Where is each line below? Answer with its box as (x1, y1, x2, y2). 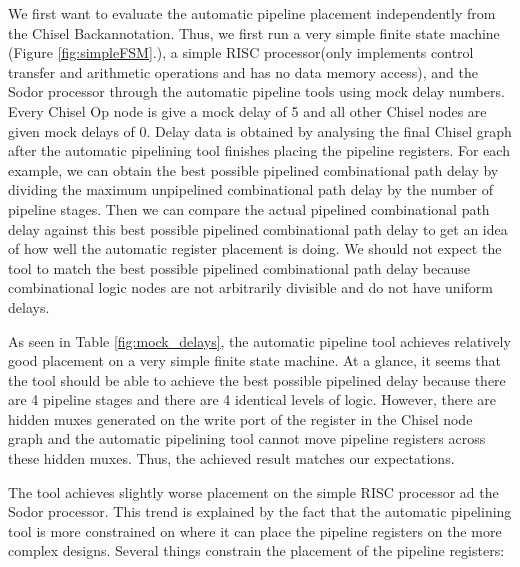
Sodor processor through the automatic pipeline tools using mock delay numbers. (8, 81, 505, 102)
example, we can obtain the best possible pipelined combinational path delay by (8, 159, 499, 180)
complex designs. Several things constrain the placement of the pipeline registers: (8, 540, 505, 561)
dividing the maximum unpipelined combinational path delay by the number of (8, 179, 494, 200)
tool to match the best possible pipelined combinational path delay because (8, 257, 470, 278)
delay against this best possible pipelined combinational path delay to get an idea (8, 218, 508, 239)
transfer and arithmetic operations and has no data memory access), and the (8, 61, 478, 82)
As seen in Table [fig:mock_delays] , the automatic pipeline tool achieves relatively (8, 330, 511, 351)
